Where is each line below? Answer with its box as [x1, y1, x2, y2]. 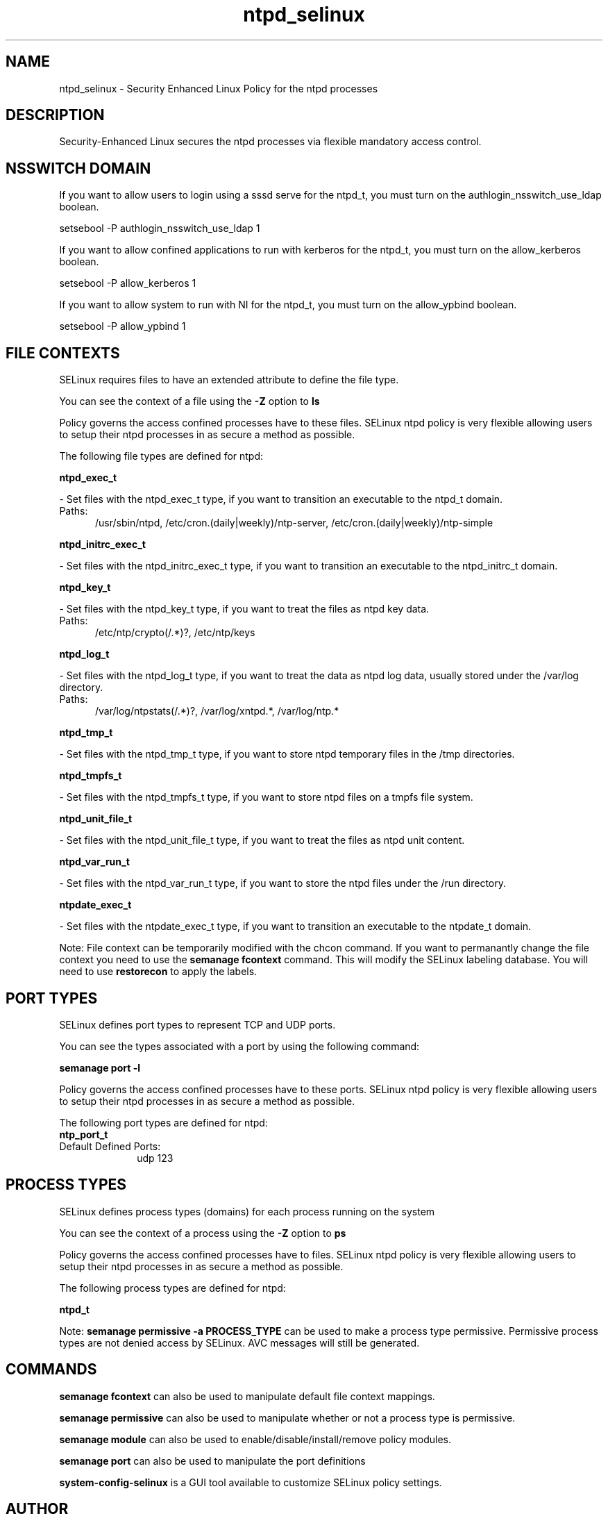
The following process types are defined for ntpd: [59, 1281, 286, 1294]
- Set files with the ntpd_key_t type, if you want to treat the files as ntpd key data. [59, 603, 430, 615]
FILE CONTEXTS [6, 344, 120, 362]
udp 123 [137, 1151, 174, 1164]
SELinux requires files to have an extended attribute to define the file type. [59, 374, 399, 386]
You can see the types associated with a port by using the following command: [59, 1040, 420, 1052]
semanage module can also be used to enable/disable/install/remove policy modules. [59, 1433, 452, 1445]
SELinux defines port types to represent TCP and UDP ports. [59, 1018, 336, 1031]
